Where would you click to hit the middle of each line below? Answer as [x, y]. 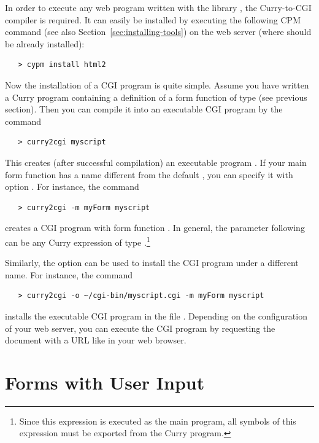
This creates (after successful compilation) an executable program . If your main [156, 162]
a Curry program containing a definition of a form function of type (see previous [156, 97]
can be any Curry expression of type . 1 [78, 241]
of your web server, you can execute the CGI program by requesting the [140, 328]
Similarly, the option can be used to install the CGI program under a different [152, 263]
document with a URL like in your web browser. [96, 340]
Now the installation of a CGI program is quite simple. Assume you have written [157, 84]
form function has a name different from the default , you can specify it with [149, 174]
